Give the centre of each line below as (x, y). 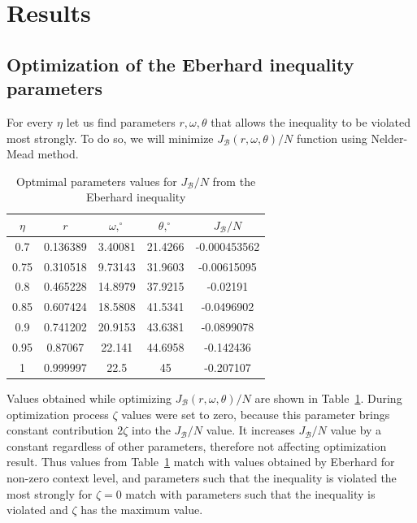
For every (30, 121)
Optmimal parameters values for (97, 181)
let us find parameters (121, 121)
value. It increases (250, 430)
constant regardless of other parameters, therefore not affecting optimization (197, 445)
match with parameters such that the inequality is (250, 493)
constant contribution (60, 430)
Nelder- (389, 138)
